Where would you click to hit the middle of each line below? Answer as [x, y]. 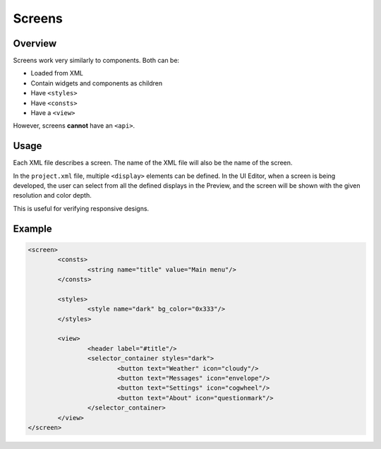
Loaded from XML [57, 73]
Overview [35, 43]
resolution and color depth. [52, 196]
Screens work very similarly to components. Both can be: [96, 61]
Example [32, 228]
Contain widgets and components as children [96, 83]
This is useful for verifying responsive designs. [81, 208]
